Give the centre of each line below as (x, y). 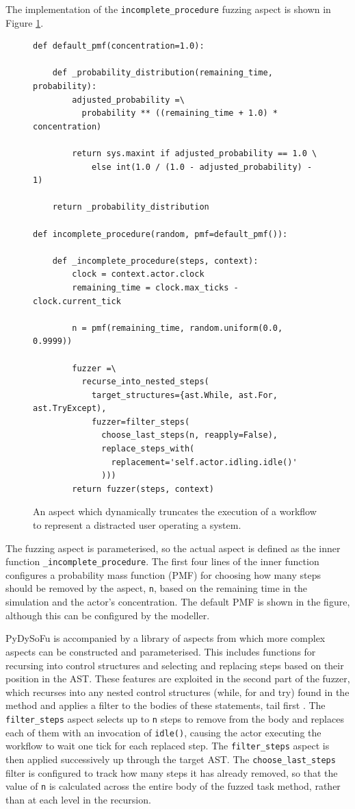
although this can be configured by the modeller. (108, 615)
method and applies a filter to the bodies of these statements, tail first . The (166, 705)
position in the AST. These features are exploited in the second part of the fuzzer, (178, 679)
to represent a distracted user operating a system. (137, 525)
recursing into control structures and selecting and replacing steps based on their (175, 665)
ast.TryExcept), (70, 409)
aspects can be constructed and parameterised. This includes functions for (161, 651)
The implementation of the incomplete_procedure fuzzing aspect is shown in (168, 9)
